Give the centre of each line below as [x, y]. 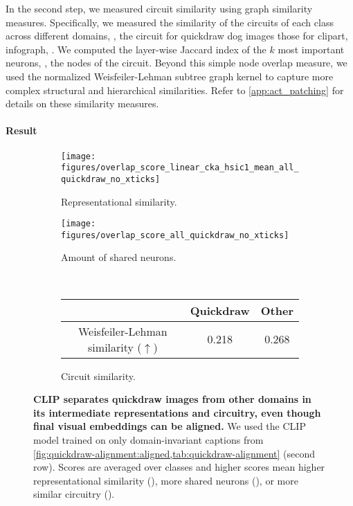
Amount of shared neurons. [119, 257]
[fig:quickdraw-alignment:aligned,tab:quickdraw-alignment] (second [174, 453]
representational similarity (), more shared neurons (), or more [166, 480]
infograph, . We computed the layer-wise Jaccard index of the [136, 49]
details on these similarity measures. [82, 103]
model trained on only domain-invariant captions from [148, 439]
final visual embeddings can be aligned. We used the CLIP [170, 426]
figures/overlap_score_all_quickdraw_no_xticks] [175, 235]
